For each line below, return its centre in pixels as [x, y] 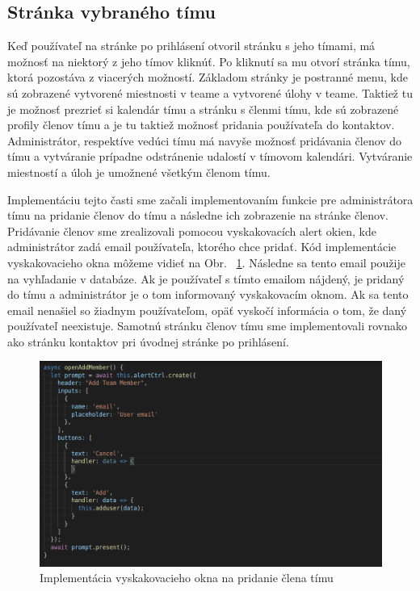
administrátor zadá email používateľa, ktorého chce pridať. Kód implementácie [202, 247]
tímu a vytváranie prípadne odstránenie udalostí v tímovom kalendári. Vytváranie [210, 156]
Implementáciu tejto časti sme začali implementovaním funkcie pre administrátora [210, 199]
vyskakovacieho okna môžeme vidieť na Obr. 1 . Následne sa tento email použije [206, 262]
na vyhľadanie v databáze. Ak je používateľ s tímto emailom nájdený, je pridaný [206, 278]
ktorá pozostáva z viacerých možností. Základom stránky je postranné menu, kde [208, 77]
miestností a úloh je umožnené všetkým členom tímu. [139, 172]
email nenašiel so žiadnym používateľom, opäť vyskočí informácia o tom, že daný [207, 310]
